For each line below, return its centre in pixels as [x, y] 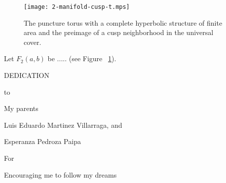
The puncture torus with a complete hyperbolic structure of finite [123, 22]
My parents [21, 108]
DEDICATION [27, 75]
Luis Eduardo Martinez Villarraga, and [63, 125]
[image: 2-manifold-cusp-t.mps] [77, 7]
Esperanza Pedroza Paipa [42, 141]
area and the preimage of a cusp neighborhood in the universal [119, 32]
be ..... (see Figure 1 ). [82, 58]
